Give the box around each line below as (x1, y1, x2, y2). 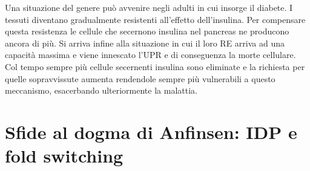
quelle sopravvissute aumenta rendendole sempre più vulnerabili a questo (5, 72, 275, 85)
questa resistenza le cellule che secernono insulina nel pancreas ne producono (5, 25, 289, 37)
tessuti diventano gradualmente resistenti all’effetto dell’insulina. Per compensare (5, 13, 306, 25)
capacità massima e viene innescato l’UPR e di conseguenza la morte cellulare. (5, 48, 296, 61)
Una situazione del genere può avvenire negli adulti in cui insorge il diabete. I (5, 1, 293, 13)
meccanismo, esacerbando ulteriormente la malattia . (5, 84, 197, 97)
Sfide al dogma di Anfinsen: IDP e (5, 119, 297, 144)
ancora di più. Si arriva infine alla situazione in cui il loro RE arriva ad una (5, 36, 285, 49)
